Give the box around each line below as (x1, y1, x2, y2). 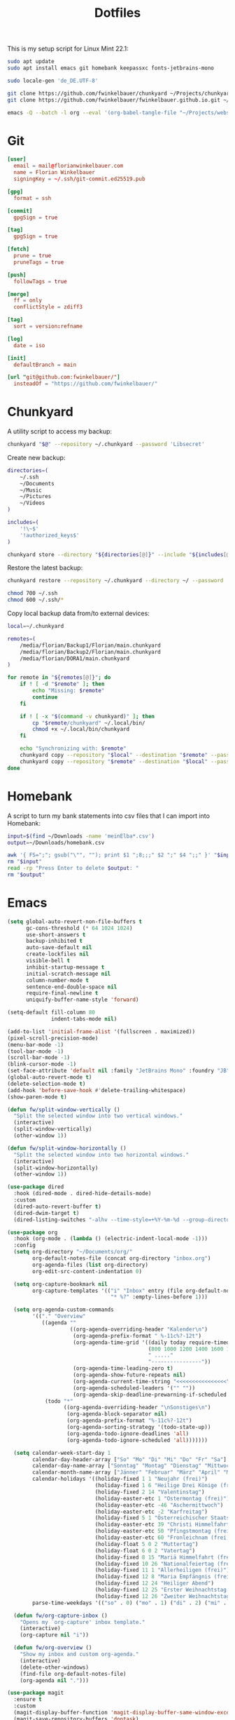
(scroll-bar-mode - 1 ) (7, 1054, 71, 1061)
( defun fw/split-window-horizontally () (7, 1145, 127, 1152)
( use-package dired (7, 1183, 64, 1190)
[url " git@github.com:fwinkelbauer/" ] (7, 374, 120, 381)
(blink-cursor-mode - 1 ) (7, 1061, 77, 1068)
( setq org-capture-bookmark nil (13, 1280, 108, 1288)
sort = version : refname (13, 323, 83, 330)
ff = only (13, 297, 42, 304)
